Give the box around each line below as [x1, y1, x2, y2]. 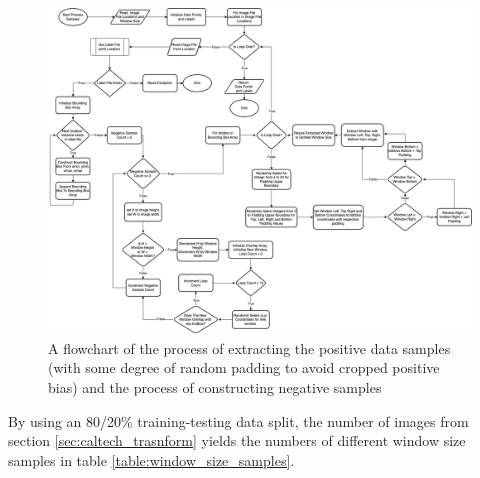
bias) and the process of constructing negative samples [48, 377, 382, 398]
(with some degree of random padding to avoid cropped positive [48, 357, 440, 378]
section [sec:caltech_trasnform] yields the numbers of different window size [8, 430, 466, 451]
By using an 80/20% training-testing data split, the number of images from [8, 410, 469, 431]
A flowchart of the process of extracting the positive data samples [48, 337, 451, 358]
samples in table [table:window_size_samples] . [8, 449, 295, 470]
